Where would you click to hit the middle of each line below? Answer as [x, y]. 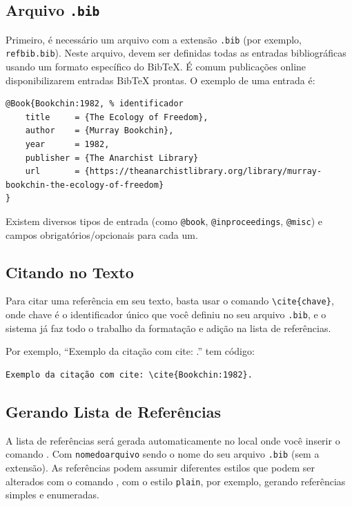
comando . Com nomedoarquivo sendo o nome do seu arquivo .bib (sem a [163, 454]
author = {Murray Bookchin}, [99, 131]
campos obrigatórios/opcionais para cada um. [102, 234]
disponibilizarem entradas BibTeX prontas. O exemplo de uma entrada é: [160, 80]
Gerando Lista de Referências [113, 411]
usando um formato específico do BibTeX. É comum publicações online [156, 67]
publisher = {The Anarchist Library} [112, 158]
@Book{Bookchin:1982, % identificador [95, 104]
